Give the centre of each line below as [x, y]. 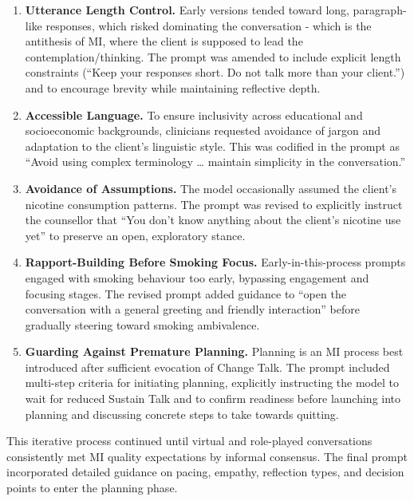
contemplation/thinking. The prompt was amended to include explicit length [213, 56]
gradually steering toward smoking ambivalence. [142, 324]
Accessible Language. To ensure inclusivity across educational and [194, 114]
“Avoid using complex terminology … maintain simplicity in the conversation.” [215, 162]
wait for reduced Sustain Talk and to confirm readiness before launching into [213, 398]
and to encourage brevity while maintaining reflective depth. [173, 87]
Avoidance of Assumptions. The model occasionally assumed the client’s [211, 188]
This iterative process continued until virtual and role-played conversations [189, 441]
